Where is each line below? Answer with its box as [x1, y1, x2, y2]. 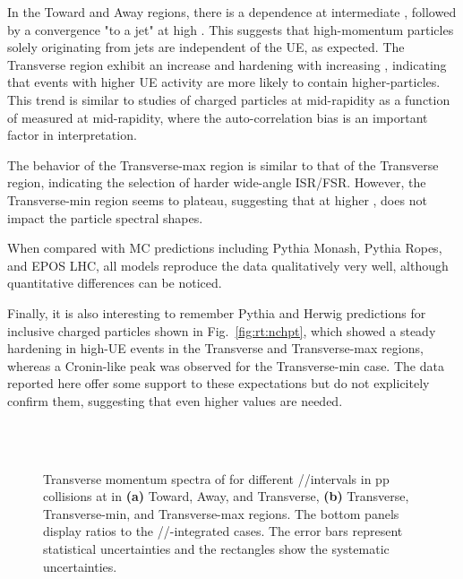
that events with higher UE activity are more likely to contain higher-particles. [7, 73, 441, 91]
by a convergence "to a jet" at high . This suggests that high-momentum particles [7, 20, 454, 39]
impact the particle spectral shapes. [7, 208, 203, 227]
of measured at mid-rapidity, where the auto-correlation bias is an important [7, 108, 428, 126]
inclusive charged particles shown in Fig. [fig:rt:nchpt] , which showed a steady [7, 321, 436, 340]
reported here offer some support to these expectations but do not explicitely [7, 374, 430, 393]
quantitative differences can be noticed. [7, 273, 222, 292]
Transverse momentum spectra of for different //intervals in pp [43, 469, 390, 488]
